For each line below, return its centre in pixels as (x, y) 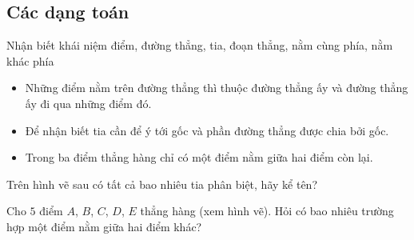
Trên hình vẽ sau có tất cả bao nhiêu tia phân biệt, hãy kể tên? (162, 184)
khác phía (30, 60)
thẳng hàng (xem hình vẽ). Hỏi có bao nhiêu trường (267, 211)
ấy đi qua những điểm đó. (88, 103)
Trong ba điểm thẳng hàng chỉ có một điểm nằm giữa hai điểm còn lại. (199, 157)
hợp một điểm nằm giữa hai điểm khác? (104, 226)
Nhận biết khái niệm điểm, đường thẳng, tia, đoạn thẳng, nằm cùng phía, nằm (200, 45)
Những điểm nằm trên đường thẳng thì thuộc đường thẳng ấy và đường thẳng (217, 88)
